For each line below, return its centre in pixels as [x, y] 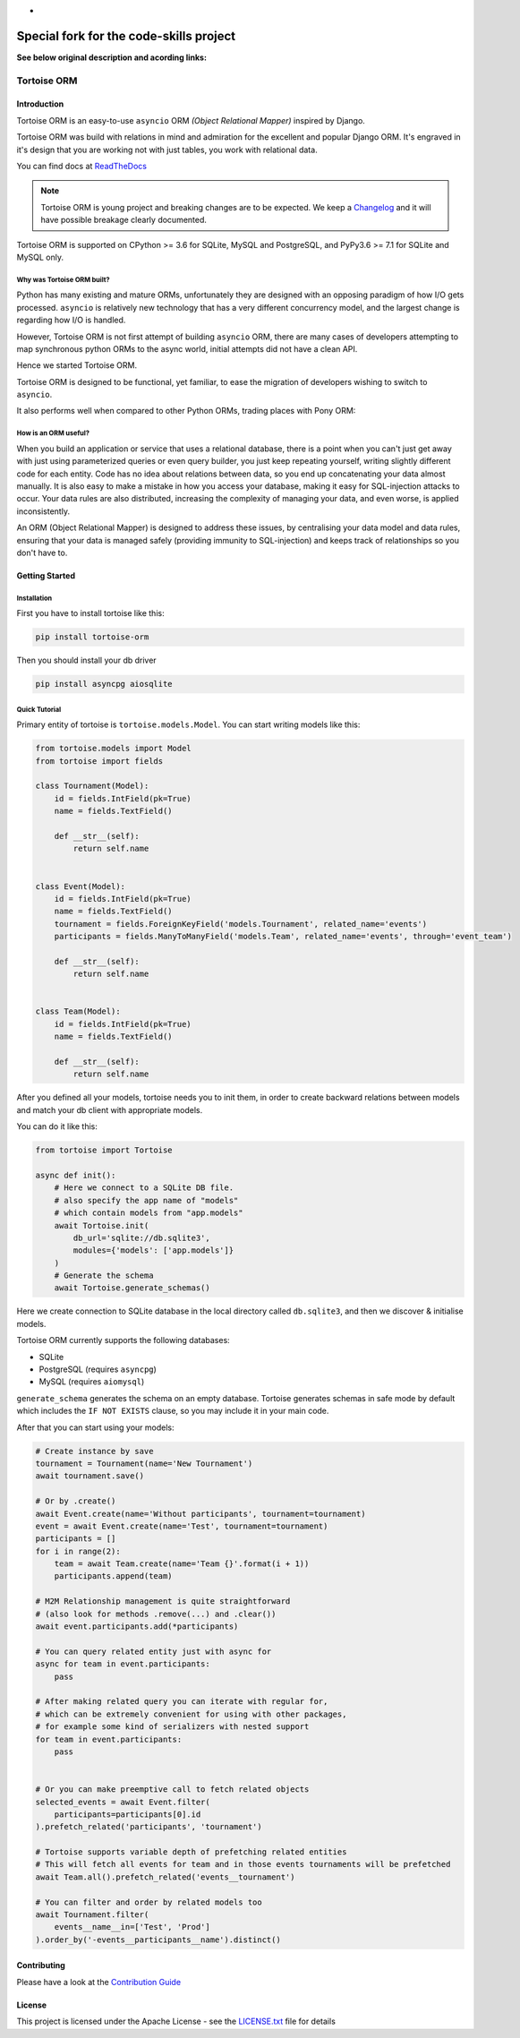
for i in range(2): [78, 1551]
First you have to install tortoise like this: [90, 613]
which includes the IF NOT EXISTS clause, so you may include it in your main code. [173, 1411]
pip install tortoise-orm [92, 637]
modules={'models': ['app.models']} [153, 1250]
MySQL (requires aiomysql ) [92, 1382]
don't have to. [42, 552]
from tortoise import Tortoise [104, 1150]
